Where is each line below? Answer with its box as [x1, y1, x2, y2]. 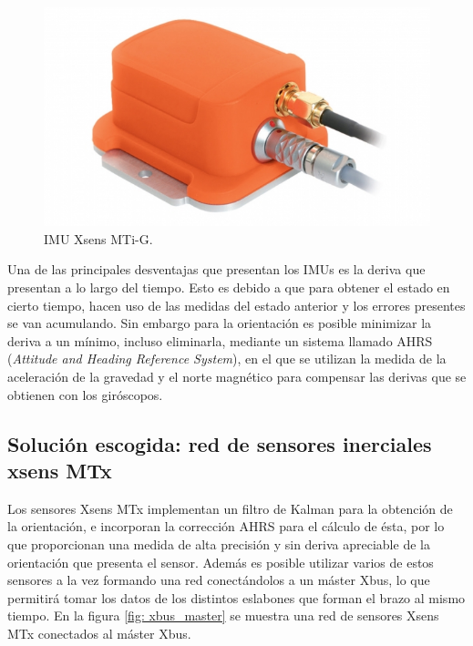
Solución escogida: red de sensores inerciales [7, 429, 432, 457]
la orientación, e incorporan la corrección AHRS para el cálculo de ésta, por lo [7, 517, 445, 536]
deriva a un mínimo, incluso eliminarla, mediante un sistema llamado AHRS [7, 331, 433, 350]
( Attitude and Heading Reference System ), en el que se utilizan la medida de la [7, 349, 447, 368]
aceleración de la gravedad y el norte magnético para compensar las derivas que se [7, 367, 467, 386]
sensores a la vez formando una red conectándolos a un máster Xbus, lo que [7, 570, 430, 590]
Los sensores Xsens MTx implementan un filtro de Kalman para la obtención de [7, 498, 453, 518]
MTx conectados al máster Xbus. [7, 623, 191, 642]
